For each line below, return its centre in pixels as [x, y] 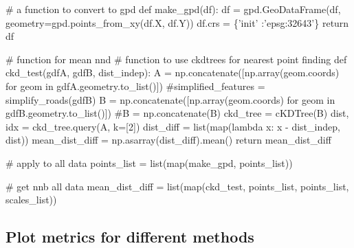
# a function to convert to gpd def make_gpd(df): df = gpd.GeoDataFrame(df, [173, 9]
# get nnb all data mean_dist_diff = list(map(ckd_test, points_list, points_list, [177, 186]
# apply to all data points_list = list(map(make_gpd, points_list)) [149, 162]
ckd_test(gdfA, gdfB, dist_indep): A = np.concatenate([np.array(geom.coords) [173, 72]
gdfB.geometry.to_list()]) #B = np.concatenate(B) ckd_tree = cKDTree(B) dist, [177, 113]
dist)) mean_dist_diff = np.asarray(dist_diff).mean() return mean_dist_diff [168, 140]
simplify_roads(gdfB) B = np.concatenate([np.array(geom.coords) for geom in [170, 99]
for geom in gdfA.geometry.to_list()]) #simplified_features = [135, 86]
